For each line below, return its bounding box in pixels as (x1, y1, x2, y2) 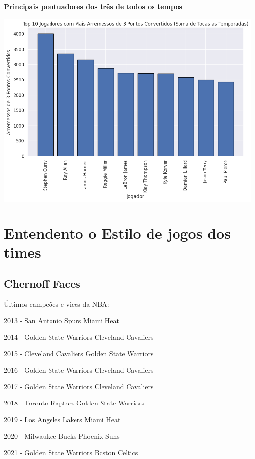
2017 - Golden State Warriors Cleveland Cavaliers (4, 381, 153, 391)
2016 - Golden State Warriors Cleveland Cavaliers (4, 365, 153, 375)
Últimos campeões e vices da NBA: (4, 298, 109, 309)
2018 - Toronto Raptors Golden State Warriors (4, 398, 145, 408)
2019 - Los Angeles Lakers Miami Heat (4, 414, 121, 424)
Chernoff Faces (4, 276, 80, 291)
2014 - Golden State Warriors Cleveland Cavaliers (4, 332, 153, 342)
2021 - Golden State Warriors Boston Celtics (4, 447, 138, 458)
